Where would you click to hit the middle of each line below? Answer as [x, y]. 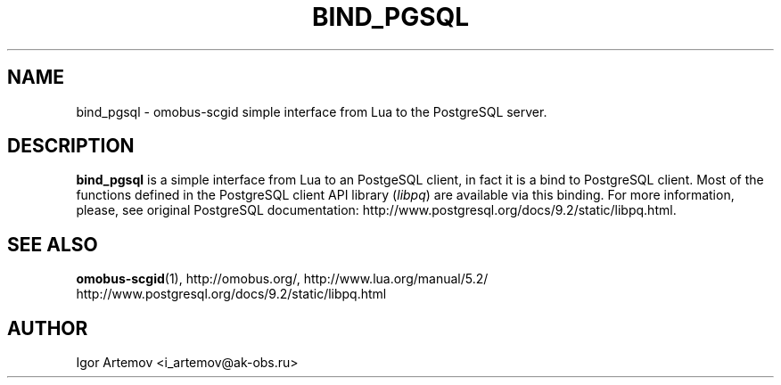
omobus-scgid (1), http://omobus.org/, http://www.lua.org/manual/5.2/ [282, 279]
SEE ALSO [53, 244]
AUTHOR [48, 328]
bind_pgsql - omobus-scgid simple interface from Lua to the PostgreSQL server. [312, 111]
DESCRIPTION [71, 146]
